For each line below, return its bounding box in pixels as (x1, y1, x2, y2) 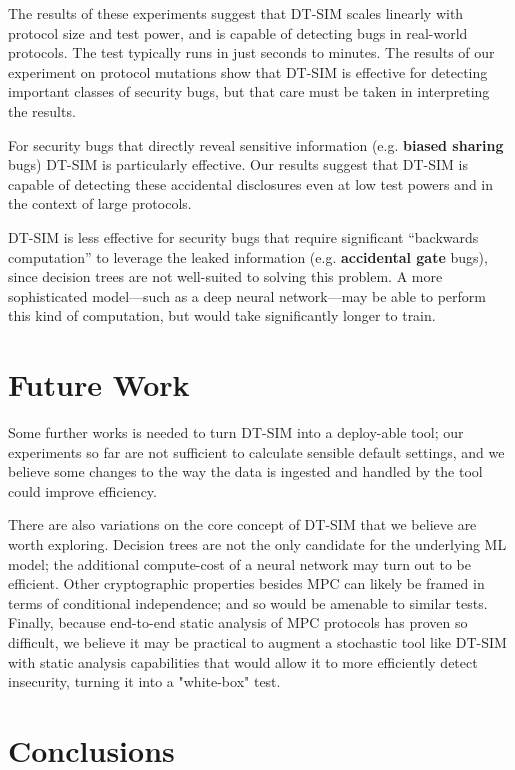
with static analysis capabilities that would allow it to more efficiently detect (8, 651, 478, 672)
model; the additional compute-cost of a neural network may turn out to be (8, 553, 471, 574)
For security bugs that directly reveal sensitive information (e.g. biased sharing (8, 134, 504, 155)
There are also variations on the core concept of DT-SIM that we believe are (8, 514, 477, 535)
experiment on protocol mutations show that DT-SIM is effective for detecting (8, 61, 488, 82)
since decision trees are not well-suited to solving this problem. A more (8, 266, 443, 287)
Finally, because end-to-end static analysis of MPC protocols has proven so (8, 612, 468, 633)
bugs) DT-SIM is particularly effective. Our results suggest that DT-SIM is (8, 154, 469, 175)
